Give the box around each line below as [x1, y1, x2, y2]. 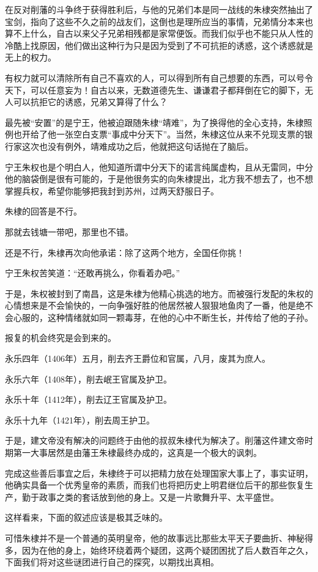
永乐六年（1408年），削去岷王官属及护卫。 [5, 372, 172, 385]
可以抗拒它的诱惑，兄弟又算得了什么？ [13, 95, 168, 108]
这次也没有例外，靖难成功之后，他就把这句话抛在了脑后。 [21, 139, 253, 152]
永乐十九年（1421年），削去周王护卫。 [5, 413, 155, 426]
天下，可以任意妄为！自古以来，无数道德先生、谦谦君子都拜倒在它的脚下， [5, 83, 305, 96]
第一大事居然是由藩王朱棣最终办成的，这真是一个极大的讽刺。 [13, 446, 262, 459]
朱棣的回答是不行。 [5, 205, 82, 218]
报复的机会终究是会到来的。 [5, 331, 116, 344]
